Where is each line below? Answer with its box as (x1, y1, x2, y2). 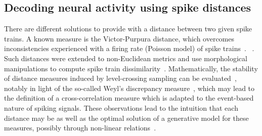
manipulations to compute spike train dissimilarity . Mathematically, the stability (4, 63, 258, 73)
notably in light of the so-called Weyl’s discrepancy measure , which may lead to (4, 82, 255, 93)
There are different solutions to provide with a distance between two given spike (4, 23, 252, 34)
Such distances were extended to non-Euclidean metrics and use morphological (4, 53, 247, 63)
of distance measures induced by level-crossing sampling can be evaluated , (4, 73, 237, 83)
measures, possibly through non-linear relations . (4, 122, 156, 133)
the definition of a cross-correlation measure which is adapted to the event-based (4, 93, 254, 103)
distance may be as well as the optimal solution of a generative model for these (4, 112, 249, 123)
